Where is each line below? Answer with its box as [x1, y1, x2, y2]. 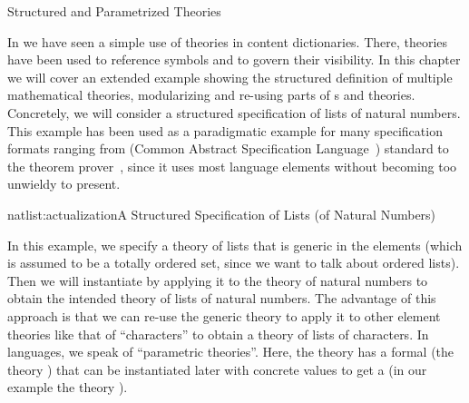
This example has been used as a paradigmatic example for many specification [7, 121, 443, 140]
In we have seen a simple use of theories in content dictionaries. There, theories [7, 32, 448, 51]
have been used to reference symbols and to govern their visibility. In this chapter [7, 50, 461, 69]
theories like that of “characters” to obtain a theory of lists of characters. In [7, 324, 429, 343]
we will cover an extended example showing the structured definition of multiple [7, 67, 453, 86]
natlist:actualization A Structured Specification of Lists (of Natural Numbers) [7, 204, 436, 223]
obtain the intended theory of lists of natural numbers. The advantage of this [7, 289, 436, 308]
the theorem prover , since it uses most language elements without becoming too [7, 156, 457, 175]
